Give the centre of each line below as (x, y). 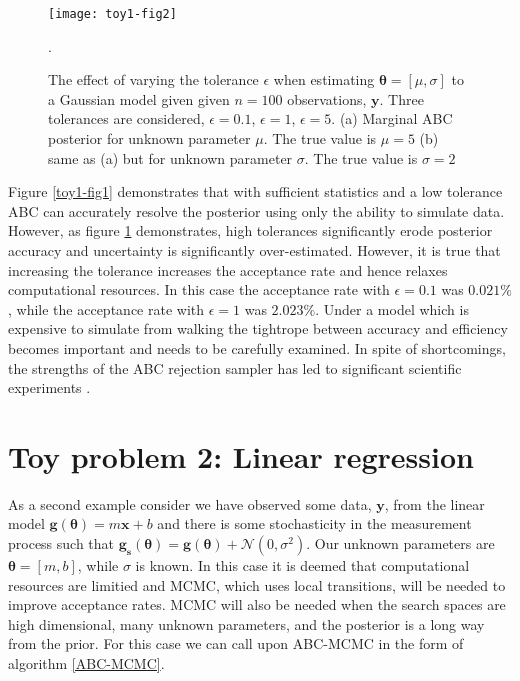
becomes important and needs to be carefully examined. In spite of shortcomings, (257, 347)
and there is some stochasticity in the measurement (314, 523)
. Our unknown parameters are (400, 543)
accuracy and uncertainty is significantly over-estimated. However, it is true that (254, 250)
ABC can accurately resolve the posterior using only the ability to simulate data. (256, 210)
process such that (61, 543)
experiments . (49, 387)
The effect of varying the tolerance (153, 79)
